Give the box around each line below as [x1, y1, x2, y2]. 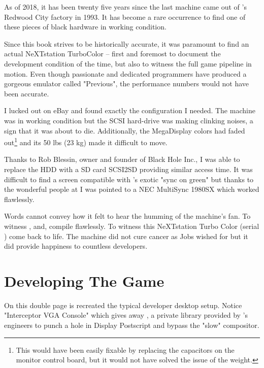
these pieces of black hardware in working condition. [4, 21, 167, 32]
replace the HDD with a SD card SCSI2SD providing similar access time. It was [4, 163, 253, 174]
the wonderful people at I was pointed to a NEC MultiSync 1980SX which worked [4, 184, 259, 194]
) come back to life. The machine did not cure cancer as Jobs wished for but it [4, 230, 248, 241]
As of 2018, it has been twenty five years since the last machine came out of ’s [4, 2, 247, 12]
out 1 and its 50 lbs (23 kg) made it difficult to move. [4, 136, 168, 147]
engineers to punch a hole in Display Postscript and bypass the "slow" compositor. [4, 320, 259, 330]
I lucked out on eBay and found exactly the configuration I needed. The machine [4, 105, 255, 116]
